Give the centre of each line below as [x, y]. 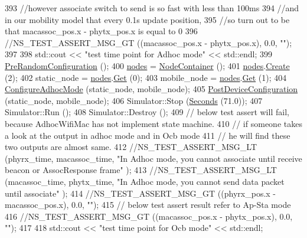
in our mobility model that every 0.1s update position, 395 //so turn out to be [147, 19]
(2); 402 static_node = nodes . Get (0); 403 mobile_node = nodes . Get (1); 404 [146, 77]
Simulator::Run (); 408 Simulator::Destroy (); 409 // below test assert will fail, [147, 112]
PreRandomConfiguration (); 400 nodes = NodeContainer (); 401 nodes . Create [147, 65]
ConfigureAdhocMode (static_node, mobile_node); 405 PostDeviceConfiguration [151, 89]
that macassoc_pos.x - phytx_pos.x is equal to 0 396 [101, 31]
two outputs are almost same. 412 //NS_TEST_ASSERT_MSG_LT [131, 147]
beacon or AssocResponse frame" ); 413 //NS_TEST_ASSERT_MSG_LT [141, 170]
